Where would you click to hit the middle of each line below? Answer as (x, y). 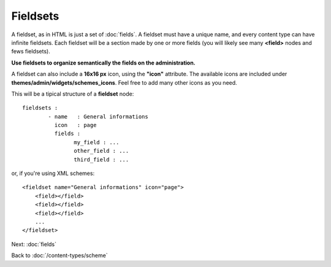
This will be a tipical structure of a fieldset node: (73, 94)
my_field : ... (97, 142)
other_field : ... (101, 151)
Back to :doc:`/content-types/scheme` (59, 255)
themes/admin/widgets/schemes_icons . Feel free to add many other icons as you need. (124, 82)
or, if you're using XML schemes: (53, 173)
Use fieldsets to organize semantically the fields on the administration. (103, 63)
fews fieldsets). (31, 52)
